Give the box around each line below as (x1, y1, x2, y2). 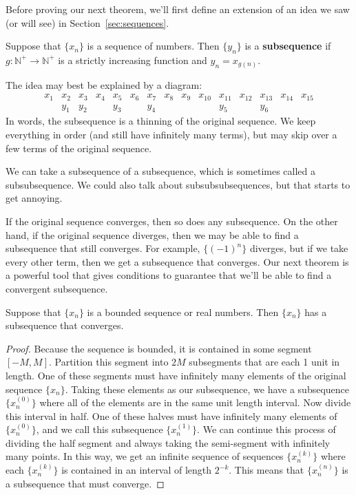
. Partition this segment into (48, 355, 169, 369)
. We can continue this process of (197, 422, 336, 436)
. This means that (229, 463, 304, 477)
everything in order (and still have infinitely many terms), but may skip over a (6, 127, 337, 141)
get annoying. (6, 191, 63, 205)
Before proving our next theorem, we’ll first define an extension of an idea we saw (6, 2, 350, 16)
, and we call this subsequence (36, 422, 163, 436)
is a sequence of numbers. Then (87, 39, 220, 53)
